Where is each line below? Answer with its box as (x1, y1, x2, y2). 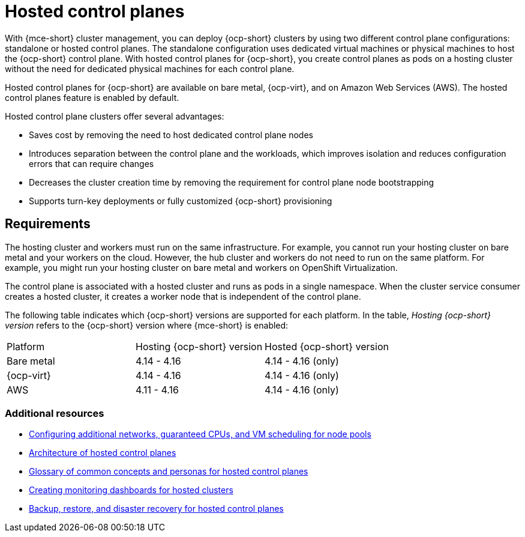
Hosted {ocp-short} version (265, 340, 389, 353)
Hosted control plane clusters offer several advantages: (5, 111, 224, 121)
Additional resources (5, 407, 104, 419)
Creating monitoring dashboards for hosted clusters (29, 485, 233, 496)
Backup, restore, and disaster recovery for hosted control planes (29, 503, 284, 514)
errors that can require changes (29, 158, 154, 169)
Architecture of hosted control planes (29, 447, 176, 458)
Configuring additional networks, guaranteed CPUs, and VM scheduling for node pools (29, 429, 371, 440)
